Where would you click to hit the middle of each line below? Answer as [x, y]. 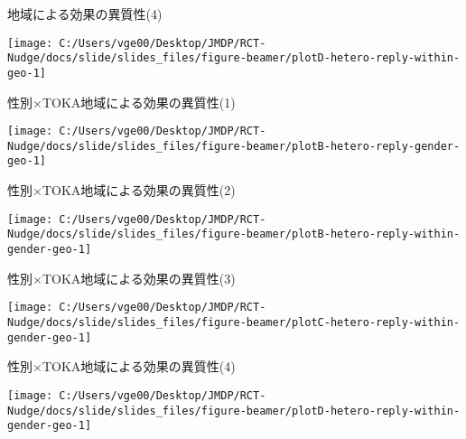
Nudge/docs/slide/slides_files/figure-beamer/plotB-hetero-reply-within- [234, 234]
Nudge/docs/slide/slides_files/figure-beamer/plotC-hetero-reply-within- [234, 322]
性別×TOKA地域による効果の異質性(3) [121, 278]
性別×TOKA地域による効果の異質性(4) [121, 366]
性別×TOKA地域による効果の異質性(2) [121, 190]
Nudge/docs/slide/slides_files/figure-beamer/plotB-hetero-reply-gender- [234, 146]
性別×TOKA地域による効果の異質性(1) [121, 102]
